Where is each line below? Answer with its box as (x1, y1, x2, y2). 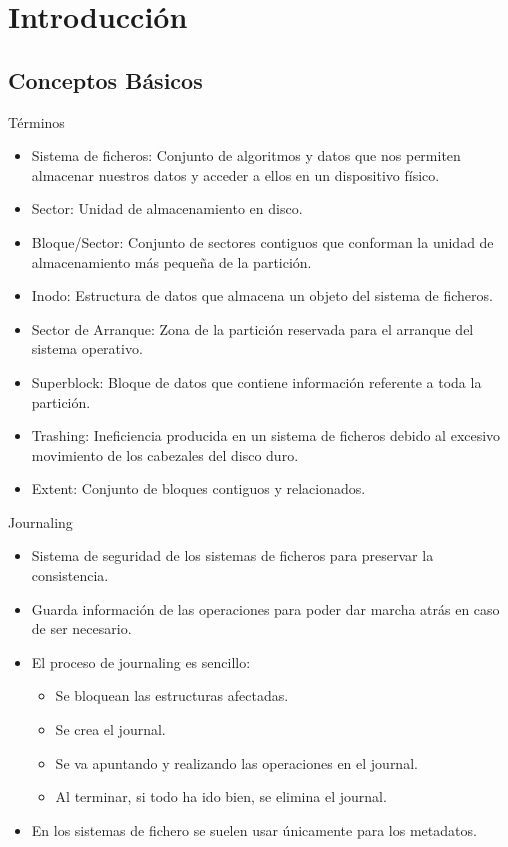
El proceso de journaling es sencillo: (31, 651, 251, 672)
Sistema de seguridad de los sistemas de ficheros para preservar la (31, 545, 434, 566)
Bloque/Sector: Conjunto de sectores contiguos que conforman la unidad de (31, 231, 494, 252)
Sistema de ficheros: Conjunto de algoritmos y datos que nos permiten (31, 145, 461, 166)
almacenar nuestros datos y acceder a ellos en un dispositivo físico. (31, 164, 440, 185)
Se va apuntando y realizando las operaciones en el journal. (55, 752, 418, 773)
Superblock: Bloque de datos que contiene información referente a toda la (31, 371, 482, 392)
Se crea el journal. (55, 719, 166, 740)
